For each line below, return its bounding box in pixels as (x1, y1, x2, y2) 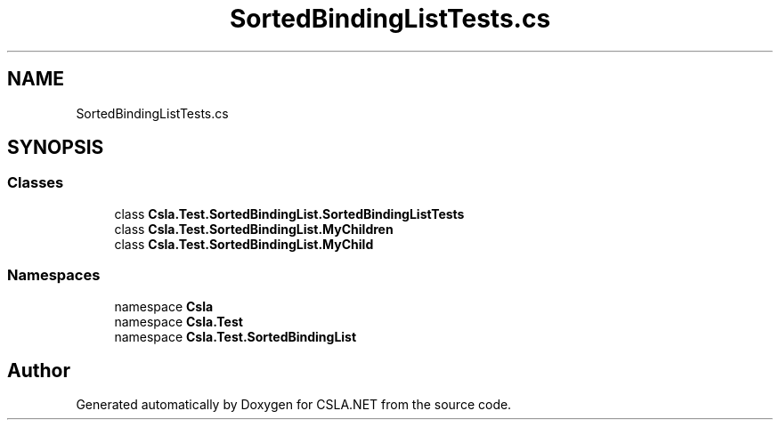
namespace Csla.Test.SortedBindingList (114, 328, 357, 344)
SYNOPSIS (7, 136, 104, 159)
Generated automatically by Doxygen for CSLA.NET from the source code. (76, 397, 512, 413)
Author (7, 359, 70, 382)
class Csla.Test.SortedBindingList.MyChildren (114, 221, 394, 237)
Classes (7, 173, 64, 192)
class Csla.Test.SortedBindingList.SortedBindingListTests (114, 205, 465, 222)
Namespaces (7, 266, 101, 285)
